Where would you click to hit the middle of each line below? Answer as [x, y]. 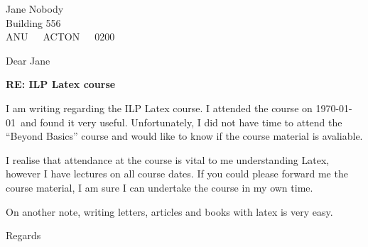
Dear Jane [28, 60]
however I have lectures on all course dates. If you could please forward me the [177, 174]
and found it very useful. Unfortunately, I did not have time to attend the [181, 122]
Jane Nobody [35, 9]
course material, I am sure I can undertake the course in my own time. [159, 187]
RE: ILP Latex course [61, 84]
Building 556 [33, 22]
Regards [23, 235]
